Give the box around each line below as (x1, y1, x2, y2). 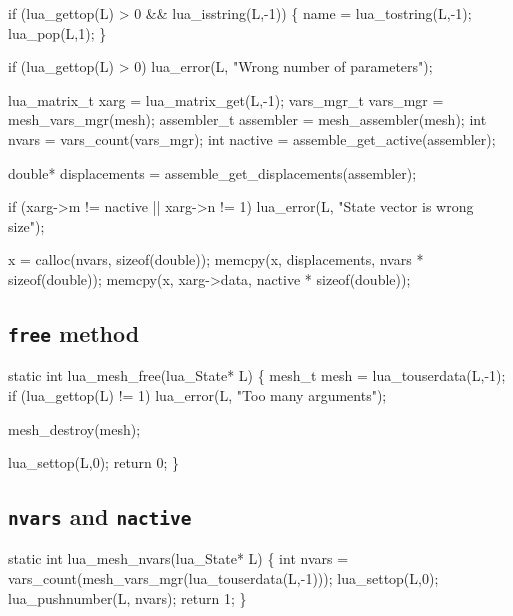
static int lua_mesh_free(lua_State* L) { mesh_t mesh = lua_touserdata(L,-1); (8, 365, 506, 386)
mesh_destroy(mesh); (8, 418, 141, 439)
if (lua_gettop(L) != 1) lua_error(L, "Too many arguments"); (8, 384, 387, 405)
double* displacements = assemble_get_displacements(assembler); (8, 162, 417, 183)
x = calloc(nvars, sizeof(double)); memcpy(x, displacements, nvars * (8, 249, 424, 270)
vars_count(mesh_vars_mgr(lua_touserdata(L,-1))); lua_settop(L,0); (8, 568, 439, 589)
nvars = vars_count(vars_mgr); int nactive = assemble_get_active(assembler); (8, 128, 496, 149)
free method (8, 317, 140, 348)
